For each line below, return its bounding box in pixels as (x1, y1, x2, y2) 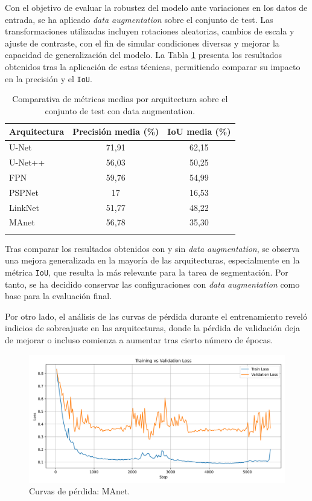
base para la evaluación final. (5, 289, 112, 302)
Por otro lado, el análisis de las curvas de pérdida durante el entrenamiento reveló (5, 309, 307, 322)
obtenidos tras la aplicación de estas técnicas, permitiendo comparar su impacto (5, 60, 301, 73)
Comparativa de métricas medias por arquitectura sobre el (12, 92, 228, 105)
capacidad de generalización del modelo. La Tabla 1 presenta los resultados (5, 48, 282, 61)
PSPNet (9, 186, 39, 198)
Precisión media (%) (72, 125, 159, 138)
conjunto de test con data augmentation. (45, 104, 196, 117)
